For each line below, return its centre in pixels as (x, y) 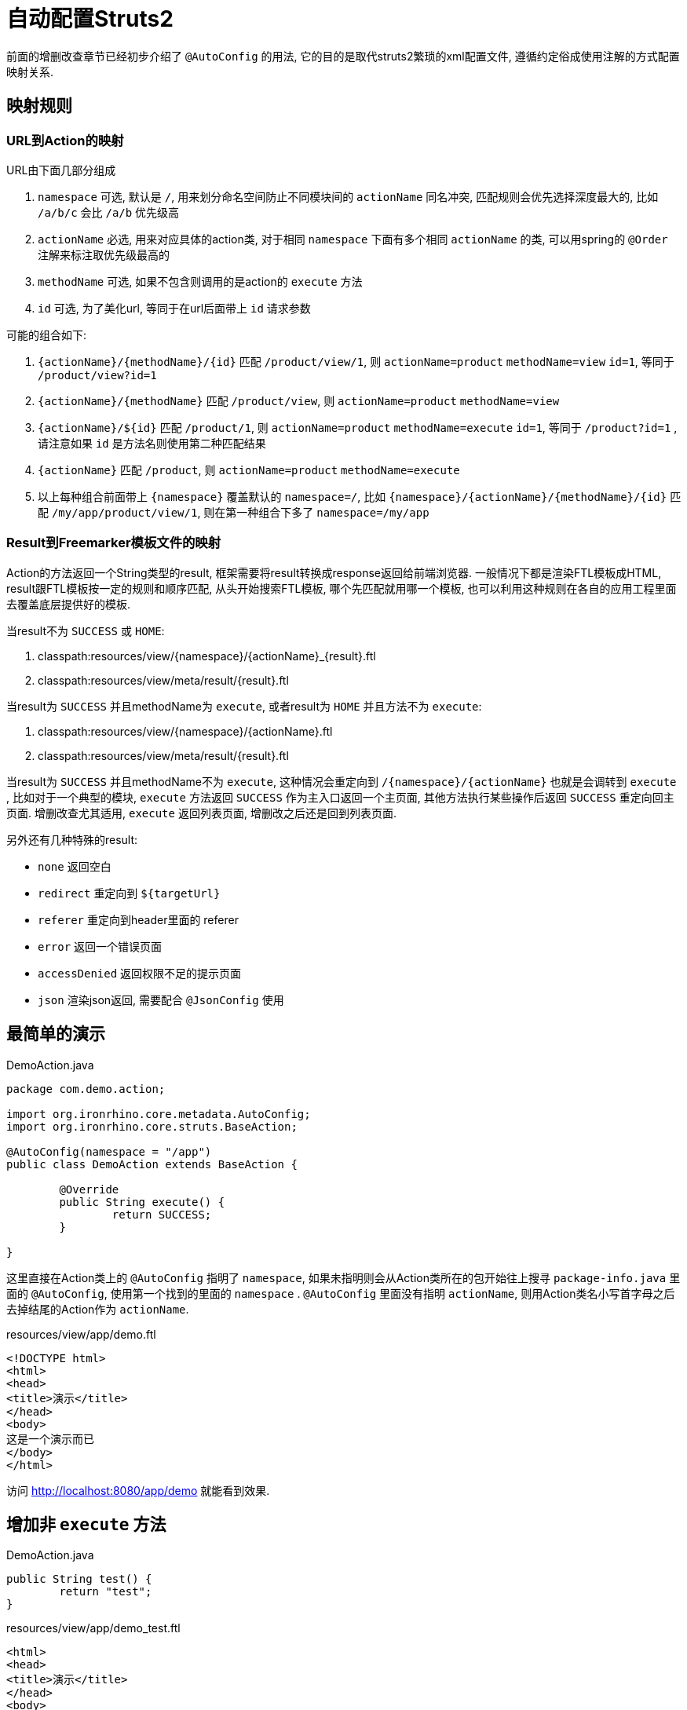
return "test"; (106, 1592)
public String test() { (79, 1579)
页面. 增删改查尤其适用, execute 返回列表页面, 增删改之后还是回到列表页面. (201, 813)
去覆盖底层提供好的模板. (69, 604)
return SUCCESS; (162, 1214)
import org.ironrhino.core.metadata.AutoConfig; (159, 1114)
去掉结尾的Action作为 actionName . (98, 1309)
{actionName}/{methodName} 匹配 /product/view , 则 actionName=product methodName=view (299, 400)
